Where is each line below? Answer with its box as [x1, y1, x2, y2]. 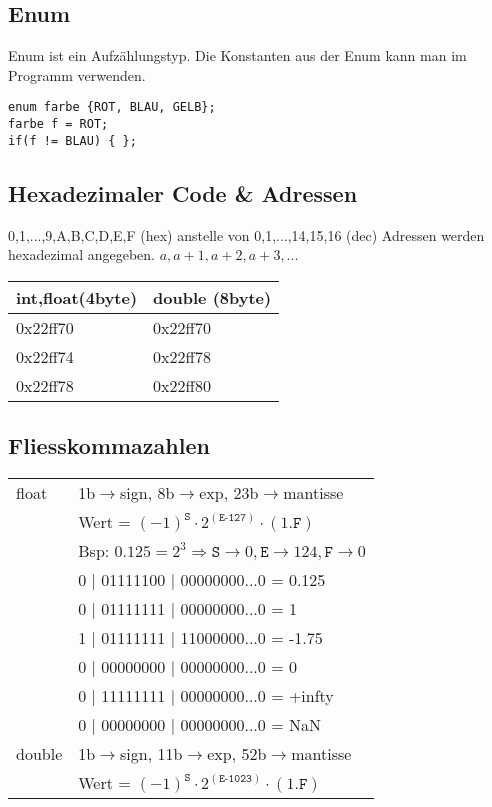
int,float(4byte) [16, 285, 138, 309]
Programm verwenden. [8, 64, 146, 85]
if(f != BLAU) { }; [8, 133, 137, 148]
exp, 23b [199, 480, 259, 504]
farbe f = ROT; [8, 117, 109, 132]
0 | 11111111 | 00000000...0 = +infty [78, 683, 334, 707]
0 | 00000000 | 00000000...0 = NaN [78, 712, 321, 736]
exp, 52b [207, 741, 267, 765]
